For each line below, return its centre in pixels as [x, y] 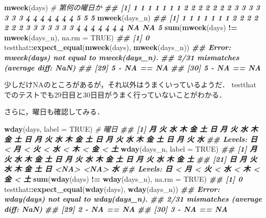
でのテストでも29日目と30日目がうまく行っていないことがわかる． [115, 94]
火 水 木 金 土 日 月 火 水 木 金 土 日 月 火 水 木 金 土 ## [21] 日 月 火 [131, 159]
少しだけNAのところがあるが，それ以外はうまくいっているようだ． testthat [130, 84]
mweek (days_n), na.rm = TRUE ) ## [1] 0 [77, 37]
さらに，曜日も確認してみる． [54, 112]
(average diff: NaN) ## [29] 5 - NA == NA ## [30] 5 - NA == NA [132, 67]
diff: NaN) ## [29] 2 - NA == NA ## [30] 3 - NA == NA [116, 209]
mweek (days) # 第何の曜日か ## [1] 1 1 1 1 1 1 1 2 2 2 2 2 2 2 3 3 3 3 [132, 7]
